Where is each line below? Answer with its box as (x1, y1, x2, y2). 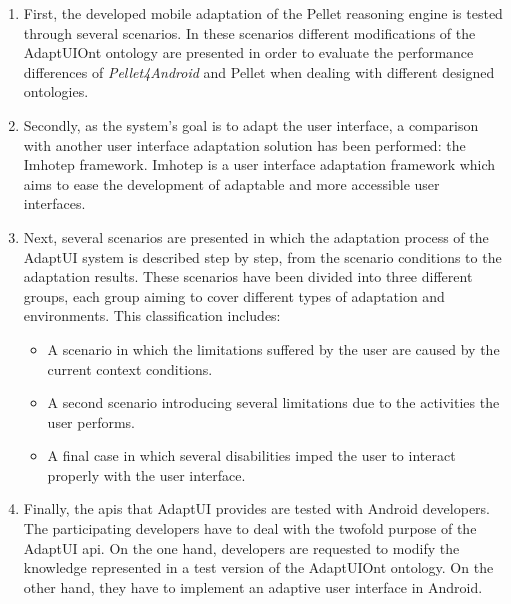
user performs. (47, 411, 135, 432)
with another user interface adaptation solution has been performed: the (23, 134, 466, 155)
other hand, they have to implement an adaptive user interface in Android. (23, 576, 483, 597)
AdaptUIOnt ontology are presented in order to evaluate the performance (23, 42, 474, 63)
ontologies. (23, 81, 89, 102)
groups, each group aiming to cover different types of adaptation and (23, 285, 445, 306)
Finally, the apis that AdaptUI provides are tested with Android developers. (23, 498, 491, 519)
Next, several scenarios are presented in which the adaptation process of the (23, 226, 489, 247)
